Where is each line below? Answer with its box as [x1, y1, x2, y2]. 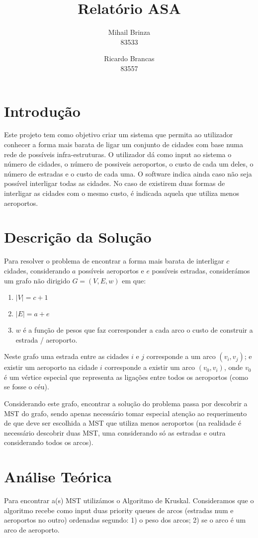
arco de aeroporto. [4, 524, 60, 535]
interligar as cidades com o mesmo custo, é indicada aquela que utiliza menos [4, 188, 239, 198]
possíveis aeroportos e [78, 265, 144, 275]
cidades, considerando [4, 265, 70, 275]
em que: [122, 275, 146, 285]
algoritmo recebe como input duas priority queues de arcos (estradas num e [4, 505, 234, 515]
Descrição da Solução [4, 227, 152, 247]
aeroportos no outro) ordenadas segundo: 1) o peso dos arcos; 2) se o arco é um [4, 515, 246, 525]
